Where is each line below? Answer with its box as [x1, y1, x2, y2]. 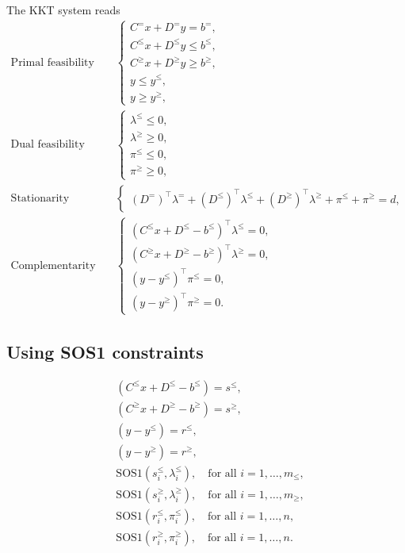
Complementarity [10, 259, 96, 271]
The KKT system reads [6, 2, 120, 17]
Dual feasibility [10, 139, 85, 151]
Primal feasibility [10, 56, 94, 68]
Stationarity [10, 192, 70, 204]
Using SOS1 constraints [6, 339, 204, 363]
